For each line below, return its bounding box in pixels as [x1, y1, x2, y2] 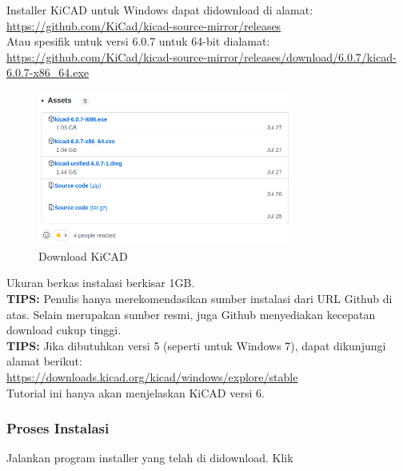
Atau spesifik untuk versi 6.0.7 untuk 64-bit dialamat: [6, 33, 270, 50]
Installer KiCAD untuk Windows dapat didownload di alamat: [6, 2, 313, 18]
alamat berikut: [6, 353, 82, 369]
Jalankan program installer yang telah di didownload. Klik [6, 449, 293, 466]
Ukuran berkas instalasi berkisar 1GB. [6, 274, 195, 291]
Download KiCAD [38, 247, 128, 264]
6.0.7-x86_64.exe [6, 64, 90, 81]
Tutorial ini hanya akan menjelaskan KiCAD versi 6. [6, 384, 265, 401]
